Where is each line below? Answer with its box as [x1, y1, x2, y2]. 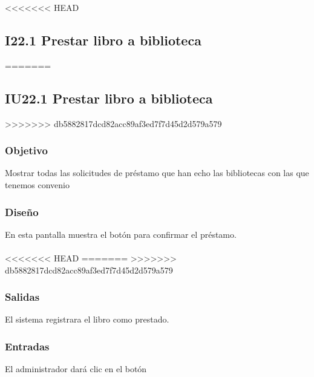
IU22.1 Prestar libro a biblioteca [5, 88, 213, 107]
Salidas [5, 289, 40, 304]
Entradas [5, 338, 50, 353]
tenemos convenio [5, 179, 70, 191]
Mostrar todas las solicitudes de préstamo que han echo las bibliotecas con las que [5, 166, 309, 179]
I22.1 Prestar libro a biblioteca [5, 30, 201, 49]
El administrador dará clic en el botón [5, 362, 147, 375]
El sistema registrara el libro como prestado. [5, 313, 169, 326]
